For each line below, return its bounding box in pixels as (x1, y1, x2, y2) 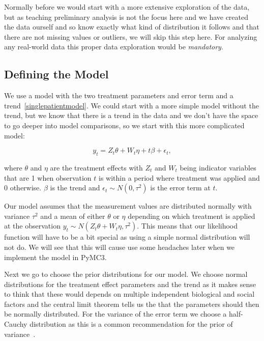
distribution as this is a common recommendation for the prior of (30, 319, 233, 329)
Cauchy (4, 319, 27, 329)
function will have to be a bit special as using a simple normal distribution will (4, 232, 250, 242)
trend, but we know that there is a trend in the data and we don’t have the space (4, 110, 258, 121)
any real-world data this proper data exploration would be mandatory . (4, 41, 223, 52)
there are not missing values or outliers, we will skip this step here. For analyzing (4, 31, 257, 42)
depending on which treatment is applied (128, 210, 255, 221)
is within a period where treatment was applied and (99, 172, 260, 183)
